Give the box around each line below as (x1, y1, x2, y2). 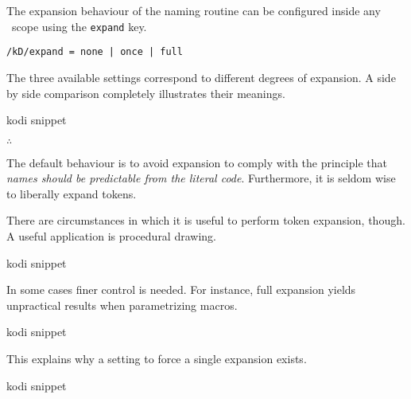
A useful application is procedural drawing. (6, 228, 216, 244)
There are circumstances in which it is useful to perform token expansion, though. (6, 212, 405, 229)
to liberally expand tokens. (6, 185, 137, 201)
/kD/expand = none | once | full (6, 46, 183, 58)
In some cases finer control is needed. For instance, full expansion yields (6, 281, 356, 298)
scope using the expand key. (11, 18, 147, 34)
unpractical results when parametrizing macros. (6, 296, 238, 313)
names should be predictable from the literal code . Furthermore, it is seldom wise (6, 170, 396, 186)
